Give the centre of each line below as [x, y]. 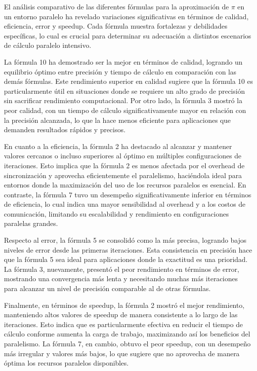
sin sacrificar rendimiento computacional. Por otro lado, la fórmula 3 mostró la [123, 100]
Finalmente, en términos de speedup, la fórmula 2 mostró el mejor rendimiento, [124, 305]
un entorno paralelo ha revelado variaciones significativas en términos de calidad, [126, 16]
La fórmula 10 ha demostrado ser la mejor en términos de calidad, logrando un [123, 61]
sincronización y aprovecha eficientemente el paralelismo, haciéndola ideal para [123, 175]
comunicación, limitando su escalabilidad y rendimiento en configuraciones [116, 213]
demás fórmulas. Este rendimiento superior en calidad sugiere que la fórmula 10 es [128, 81]
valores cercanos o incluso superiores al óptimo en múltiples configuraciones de [123, 156]
